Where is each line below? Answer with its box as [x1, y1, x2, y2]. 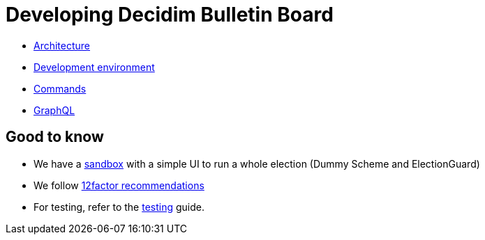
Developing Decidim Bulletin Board [6, 3, 334, 26]
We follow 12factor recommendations [33, 179, 204, 191]
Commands [33, 82, 87, 95]
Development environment [33, 61, 155, 73]
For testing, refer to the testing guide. [33, 200, 204, 213]
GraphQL [33, 104, 75, 116]
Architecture [33, 39, 91, 51]
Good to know [6, 128, 104, 146]
